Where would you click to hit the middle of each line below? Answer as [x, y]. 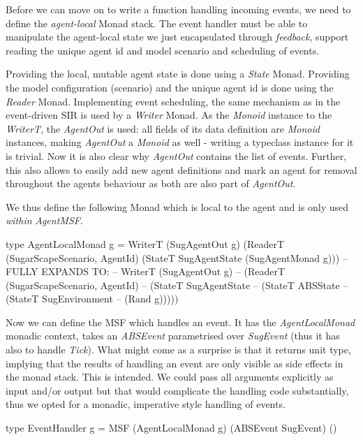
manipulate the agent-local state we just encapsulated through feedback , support [177, 37]
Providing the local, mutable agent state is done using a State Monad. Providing [178, 74]
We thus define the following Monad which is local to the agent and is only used [177, 206]
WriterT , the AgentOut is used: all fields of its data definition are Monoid [163, 128]
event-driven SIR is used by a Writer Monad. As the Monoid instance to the [169, 115]
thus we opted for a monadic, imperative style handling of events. [146, 404]
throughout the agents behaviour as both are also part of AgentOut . [151, 183]
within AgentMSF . [44, 220]
